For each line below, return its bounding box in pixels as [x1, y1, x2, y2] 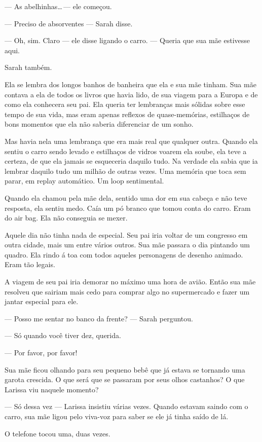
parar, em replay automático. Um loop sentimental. [5, 175, 164, 186]
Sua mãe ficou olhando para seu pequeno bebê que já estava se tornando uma [5, 364, 245, 375]
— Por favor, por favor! [5, 347, 78, 358]
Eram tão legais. [5, 259, 55, 270]
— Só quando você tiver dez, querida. [5, 330, 121, 341]
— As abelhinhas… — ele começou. [5, 1, 112, 11]
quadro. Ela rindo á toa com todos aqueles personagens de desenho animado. [5, 249, 243, 260]
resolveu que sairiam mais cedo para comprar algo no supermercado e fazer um [5, 286, 250, 297]
